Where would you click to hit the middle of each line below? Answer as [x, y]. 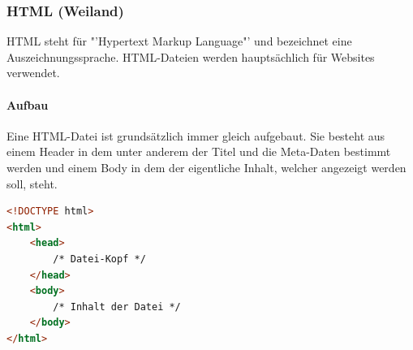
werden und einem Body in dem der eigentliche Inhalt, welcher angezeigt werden [206, 167]
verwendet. [33, 73]
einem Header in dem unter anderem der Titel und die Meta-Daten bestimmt [199, 151]
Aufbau [28, 104]
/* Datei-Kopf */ [99, 259]
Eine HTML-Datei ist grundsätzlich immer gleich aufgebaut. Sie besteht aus [196, 135]
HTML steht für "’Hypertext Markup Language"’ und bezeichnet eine [179, 41]
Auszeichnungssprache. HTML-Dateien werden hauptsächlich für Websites [191, 56]
